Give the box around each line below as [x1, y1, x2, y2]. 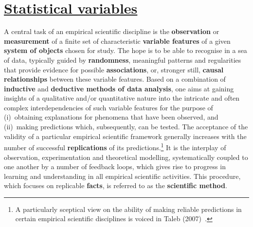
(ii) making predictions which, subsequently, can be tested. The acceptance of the [4, 122, 248, 132]
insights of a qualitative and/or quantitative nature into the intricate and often [4, 93, 240, 103]
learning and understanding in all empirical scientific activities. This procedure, [4, 171, 241, 181]
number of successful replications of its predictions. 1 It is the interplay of [4, 141, 226, 152]
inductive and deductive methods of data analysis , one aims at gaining [4, 83, 234, 93]
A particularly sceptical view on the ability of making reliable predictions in [15, 204, 242, 214]
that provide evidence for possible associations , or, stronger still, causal [4, 64, 224, 74]
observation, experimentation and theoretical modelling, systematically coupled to [4, 152, 248, 162]
